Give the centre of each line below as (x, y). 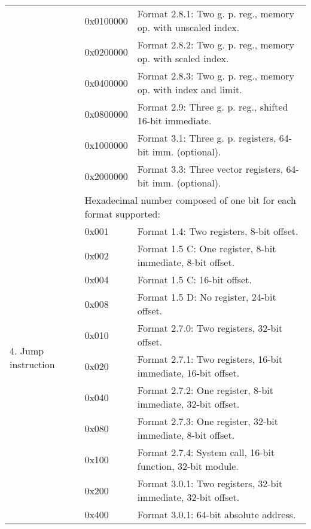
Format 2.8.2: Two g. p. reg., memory (216, 45)
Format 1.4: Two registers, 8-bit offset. (218, 231)
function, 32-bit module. (188, 466)
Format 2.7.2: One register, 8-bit (205, 390)
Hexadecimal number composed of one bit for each (190, 200)
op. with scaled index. (183, 58)
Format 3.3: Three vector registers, (210, 169)
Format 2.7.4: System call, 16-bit (206, 452)
